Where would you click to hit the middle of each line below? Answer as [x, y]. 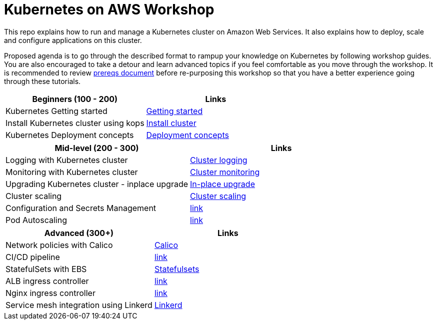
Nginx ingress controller [50, 293]
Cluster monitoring [225, 172]
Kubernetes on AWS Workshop [109, 9]
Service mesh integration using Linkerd [79, 305]
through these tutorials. [42, 81]
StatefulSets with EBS [46, 269]
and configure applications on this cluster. [73, 40]
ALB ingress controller [47, 281]
